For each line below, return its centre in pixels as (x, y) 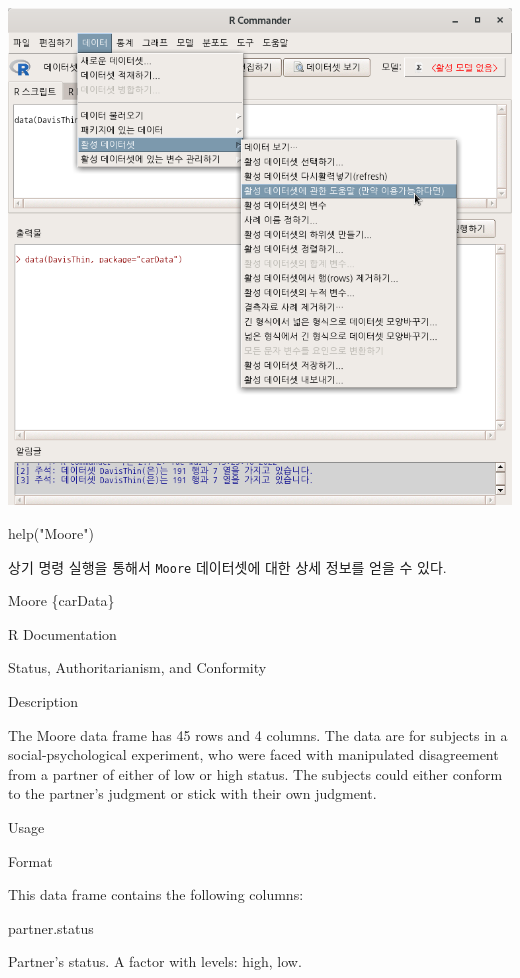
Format (30, 860)
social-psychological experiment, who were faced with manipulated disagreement (253, 754)
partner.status (51, 927)
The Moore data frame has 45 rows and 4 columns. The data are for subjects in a (258, 734)
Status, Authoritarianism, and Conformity (137, 667)
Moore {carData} (61, 600)
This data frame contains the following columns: (156, 894)
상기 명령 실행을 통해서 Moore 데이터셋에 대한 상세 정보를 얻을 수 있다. (227, 566)
